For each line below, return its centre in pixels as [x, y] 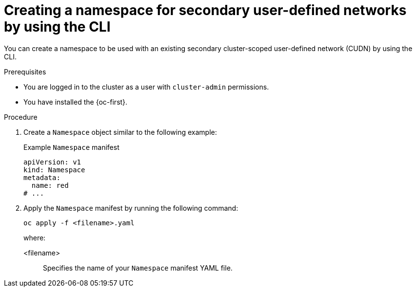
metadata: [42, 177]
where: [35, 237]
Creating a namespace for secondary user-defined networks [205, 10]
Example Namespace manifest [71, 147]
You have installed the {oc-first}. [76, 102]
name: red [50, 185]
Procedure [21, 117]
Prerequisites [25, 72]
